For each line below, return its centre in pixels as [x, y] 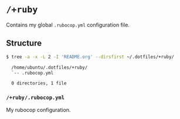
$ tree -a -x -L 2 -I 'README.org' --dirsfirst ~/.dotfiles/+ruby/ [90, 57]
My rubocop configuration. [38, 110]
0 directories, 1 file [39, 83]
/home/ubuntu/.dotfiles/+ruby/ [50, 67]
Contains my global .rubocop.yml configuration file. [68, 25]
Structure [24, 43]
